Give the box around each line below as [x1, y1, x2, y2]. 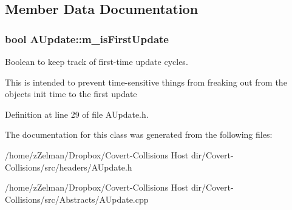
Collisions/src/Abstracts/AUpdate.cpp [5, 192, 149, 205]
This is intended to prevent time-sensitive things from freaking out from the [5, 75, 287, 88]
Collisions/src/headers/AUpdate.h [5, 160, 132, 173]
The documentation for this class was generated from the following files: [5, 128, 273, 141]
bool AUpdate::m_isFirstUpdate [5, 31, 169, 46]
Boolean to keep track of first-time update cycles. [5, 55, 188, 67]
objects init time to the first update [5, 87, 137, 100]
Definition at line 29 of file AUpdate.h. [5, 107, 149, 120]
